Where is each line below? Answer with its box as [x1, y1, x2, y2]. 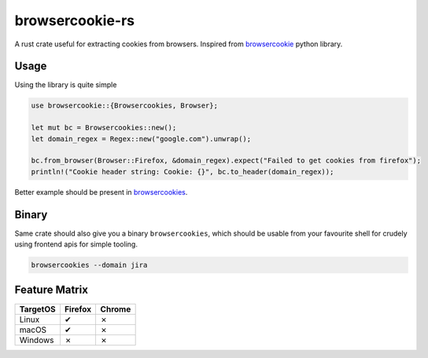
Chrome [100, 303, 131, 314]
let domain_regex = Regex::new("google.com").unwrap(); [31, 134, 252, 143]
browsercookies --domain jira [31, 261, 148, 270]
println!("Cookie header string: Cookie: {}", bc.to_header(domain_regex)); [31, 167, 334, 176]
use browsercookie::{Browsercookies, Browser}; [31, 101, 218, 110]
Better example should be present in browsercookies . [14, 187, 188, 196]
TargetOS [19, 303, 56, 314]
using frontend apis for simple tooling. [14, 239, 138, 249]
